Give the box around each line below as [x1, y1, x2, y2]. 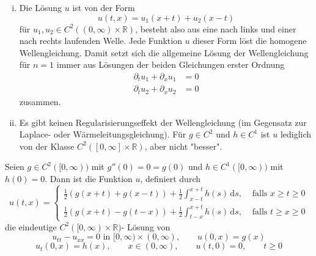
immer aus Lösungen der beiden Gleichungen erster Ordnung [56, 58, 285, 71]
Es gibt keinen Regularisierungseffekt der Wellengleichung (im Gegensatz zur [19, 115, 307, 128]
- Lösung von [121, 220, 171, 233]
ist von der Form [72, 1, 135, 13]
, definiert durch [140, 172, 200, 185]
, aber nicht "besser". [144, 139, 222, 152]
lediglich [280, 128, 312, 141]
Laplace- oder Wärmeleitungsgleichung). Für [19, 128, 186, 141]
